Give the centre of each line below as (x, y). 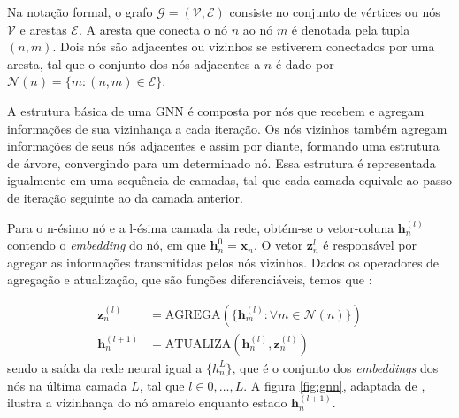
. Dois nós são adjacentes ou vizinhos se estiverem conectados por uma (244, 46)
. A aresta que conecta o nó (153, 29)
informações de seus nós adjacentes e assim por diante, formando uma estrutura (223, 146)
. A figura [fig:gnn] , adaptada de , (334, 385)
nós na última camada (67, 385)
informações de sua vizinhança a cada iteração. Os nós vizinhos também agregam (227, 128)
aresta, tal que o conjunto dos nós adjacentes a (134, 63)
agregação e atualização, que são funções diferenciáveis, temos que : (190, 279)
